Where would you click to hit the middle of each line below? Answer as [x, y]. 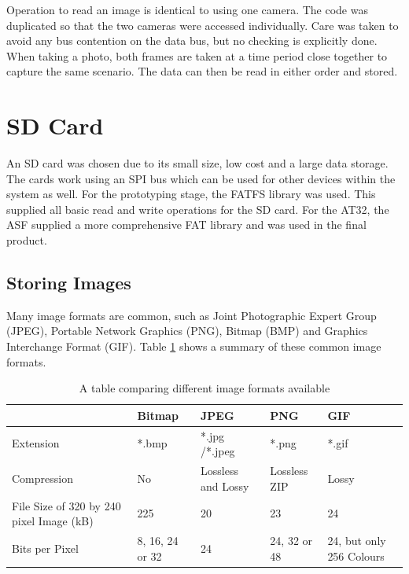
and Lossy [225, 486]
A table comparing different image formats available [204, 388]
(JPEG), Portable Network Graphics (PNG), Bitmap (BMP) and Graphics [187, 331]
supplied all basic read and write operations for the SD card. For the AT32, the [198, 209]
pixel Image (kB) [53, 521]
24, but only [357, 540]
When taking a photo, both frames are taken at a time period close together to [197, 55]
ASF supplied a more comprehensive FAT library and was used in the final [186, 224]
